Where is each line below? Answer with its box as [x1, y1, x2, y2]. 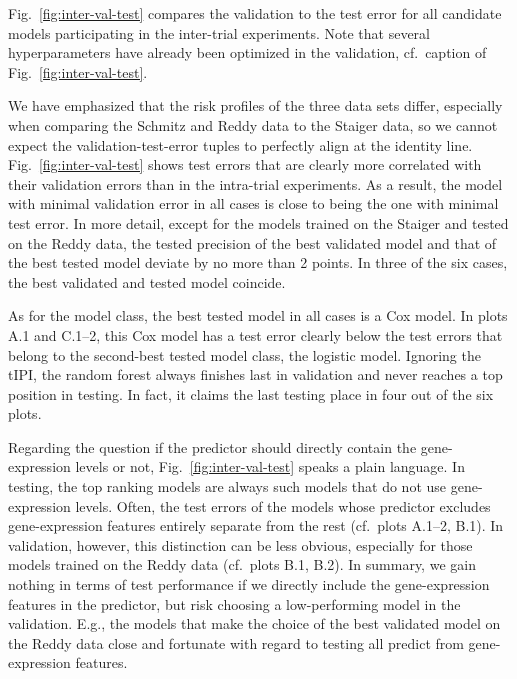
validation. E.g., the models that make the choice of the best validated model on [8, 613, 501, 634]
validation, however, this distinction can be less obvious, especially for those [8, 534, 473, 555]
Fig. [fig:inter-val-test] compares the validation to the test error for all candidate [8, 3, 502, 23]
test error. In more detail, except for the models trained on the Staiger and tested [8, 212, 509, 233]
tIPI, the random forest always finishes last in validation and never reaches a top [8, 364, 503, 385]
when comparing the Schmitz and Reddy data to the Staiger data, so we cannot [8, 114, 498, 135]
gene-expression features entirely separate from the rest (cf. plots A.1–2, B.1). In [8, 515, 504, 536]
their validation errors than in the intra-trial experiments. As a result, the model [8, 173, 503, 194]
